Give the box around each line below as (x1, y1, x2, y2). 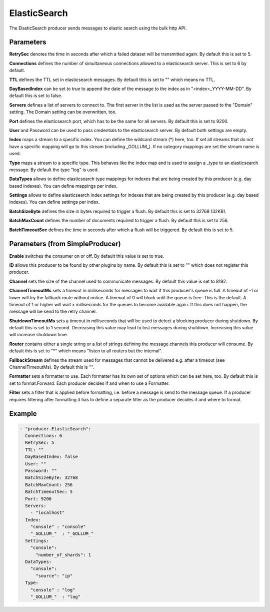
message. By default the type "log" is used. (9, 167, 99, 173)
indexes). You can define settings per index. (9, 199, 100, 205)
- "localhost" (30, 510, 65, 515)
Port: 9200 (25, 496, 52, 501)
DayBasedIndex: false (25, 454, 78, 460)
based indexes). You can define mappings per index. (9, 183, 118, 189)
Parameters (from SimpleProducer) (9, 240, 121, 248)
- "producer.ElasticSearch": (19, 426, 91, 431)
